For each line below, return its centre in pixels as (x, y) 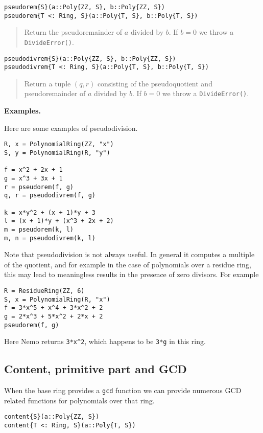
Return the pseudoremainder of (73, 32)
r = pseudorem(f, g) (39, 187)
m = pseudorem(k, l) (39, 229)
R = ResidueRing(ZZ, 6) (44, 291)
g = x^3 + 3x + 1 (33, 178)
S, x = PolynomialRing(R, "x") (57, 299)
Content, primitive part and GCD (95, 369)
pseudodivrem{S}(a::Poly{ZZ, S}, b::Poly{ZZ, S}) (90, 59)
